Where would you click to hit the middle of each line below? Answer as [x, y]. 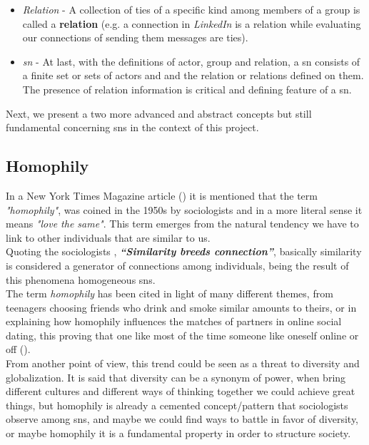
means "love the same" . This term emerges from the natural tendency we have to [182, 224]
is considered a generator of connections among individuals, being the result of [177, 265]
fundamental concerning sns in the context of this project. [132, 127]
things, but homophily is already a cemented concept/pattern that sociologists [177, 405]
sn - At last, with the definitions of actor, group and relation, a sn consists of [191, 61]
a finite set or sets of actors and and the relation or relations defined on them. [193, 75]
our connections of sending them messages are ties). [135, 37]
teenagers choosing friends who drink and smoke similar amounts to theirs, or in [181, 307]
